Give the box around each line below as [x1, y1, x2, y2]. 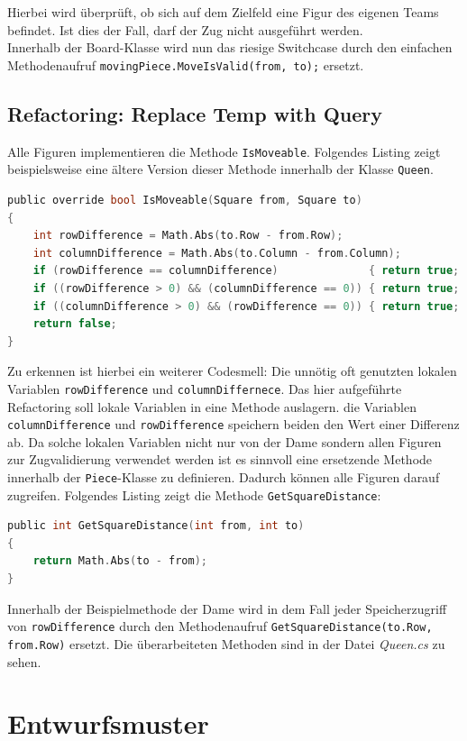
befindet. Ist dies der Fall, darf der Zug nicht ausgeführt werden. [7, 20, 363, 39]
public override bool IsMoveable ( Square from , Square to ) [7, 193, 362, 206]
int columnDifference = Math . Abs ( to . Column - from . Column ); [32, 246, 401, 260]
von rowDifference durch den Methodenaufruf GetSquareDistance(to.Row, [7, 617, 433, 636]
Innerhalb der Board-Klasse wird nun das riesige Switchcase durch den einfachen [7, 38, 453, 57]
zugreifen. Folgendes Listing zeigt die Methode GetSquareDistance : [7, 485, 381, 504]
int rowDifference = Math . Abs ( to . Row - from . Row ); [32, 229, 343, 242]
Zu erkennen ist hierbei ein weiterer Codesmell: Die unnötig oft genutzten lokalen [7, 361, 457, 380]
